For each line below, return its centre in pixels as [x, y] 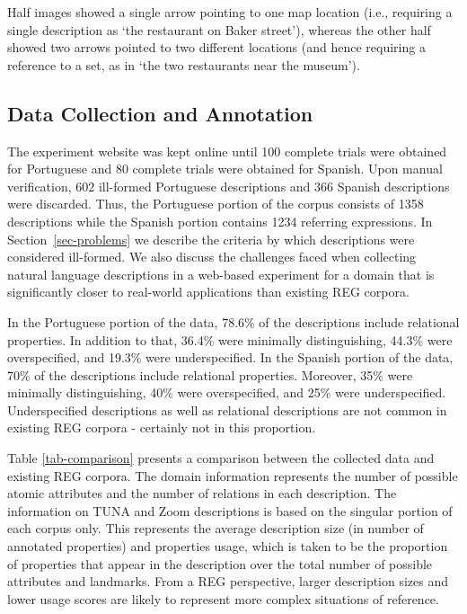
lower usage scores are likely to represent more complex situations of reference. [223, 598]
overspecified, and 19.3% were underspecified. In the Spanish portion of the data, [230, 357]
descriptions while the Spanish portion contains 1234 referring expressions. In [220, 221]
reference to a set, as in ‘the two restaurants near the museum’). [184, 64]
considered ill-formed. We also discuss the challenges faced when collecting [212, 257]
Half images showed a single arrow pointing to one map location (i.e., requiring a [230, 12]
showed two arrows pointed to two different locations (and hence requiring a [216, 47]
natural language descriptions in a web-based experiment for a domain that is [221, 274]
